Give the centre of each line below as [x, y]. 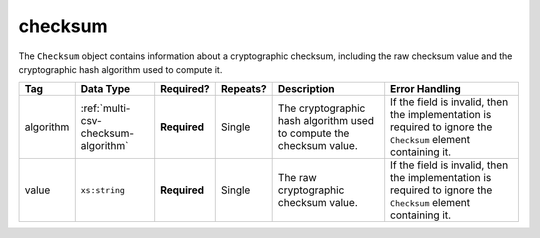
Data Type [105, 89]
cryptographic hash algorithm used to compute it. [120, 69]
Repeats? [243, 89]
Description [306, 89]
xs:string [102, 190]
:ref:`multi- [105, 108]
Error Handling [425, 89]
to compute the [313, 133]
